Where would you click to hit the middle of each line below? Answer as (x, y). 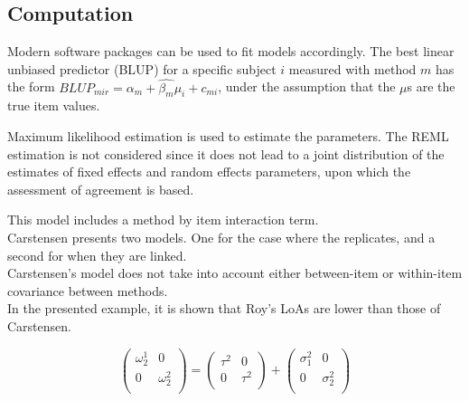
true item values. (54, 105)
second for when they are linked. (97, 255)
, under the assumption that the (307, 86)
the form (31, 86)
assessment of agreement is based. (101, 189)
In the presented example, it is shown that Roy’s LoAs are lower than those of (224, 308)
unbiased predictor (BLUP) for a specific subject (142, 68)
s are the (431, 86)
